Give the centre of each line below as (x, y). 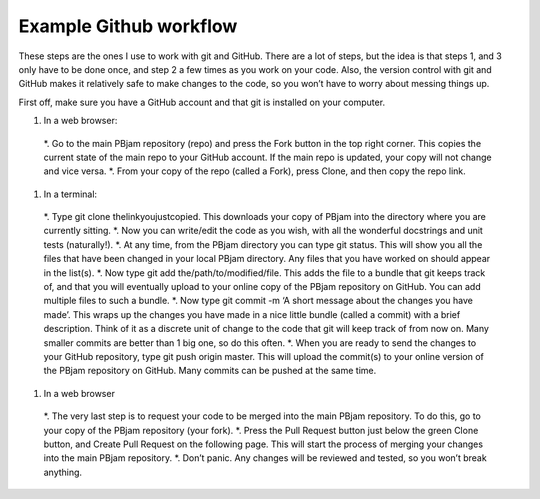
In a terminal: (70, 194)
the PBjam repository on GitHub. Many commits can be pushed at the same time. (210, 371)
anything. (63, 472)
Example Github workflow (128, 26)
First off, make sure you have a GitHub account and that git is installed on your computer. (201, 102)
